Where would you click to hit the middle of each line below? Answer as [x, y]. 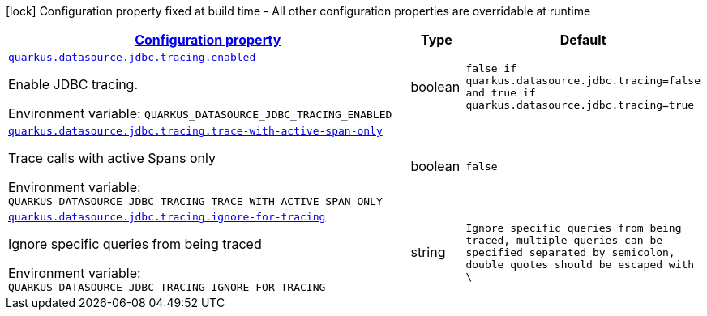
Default [583, 40]
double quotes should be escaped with [580, 264]
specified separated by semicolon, [570, 252]
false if [491, 68]
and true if [501, 92]
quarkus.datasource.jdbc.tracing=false [583, 80]
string [428, 252]
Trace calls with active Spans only [112, 158]
